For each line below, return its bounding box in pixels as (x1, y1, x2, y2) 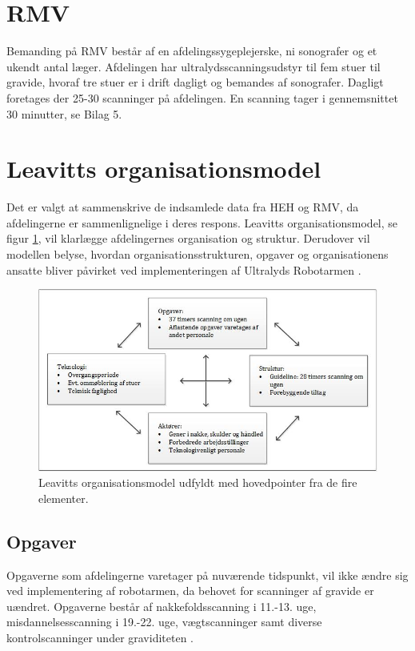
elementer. (38, 489, 89, 506)
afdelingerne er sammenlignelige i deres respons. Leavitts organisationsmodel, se (6, 214, 398, 231)
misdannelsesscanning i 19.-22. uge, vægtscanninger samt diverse (6, 613, 322, 630)
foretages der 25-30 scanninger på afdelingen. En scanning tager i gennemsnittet (6, 89, 398, 106)
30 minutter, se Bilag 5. (6, 105, 122, 122)
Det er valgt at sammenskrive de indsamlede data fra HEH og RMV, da (6, 199, 359, 215)
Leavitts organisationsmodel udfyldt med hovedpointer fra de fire (38, 474, 357, 491)
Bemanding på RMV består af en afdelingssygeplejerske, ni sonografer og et (6, 42, 377, 59)
